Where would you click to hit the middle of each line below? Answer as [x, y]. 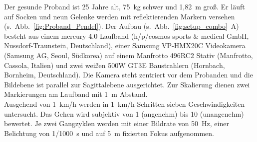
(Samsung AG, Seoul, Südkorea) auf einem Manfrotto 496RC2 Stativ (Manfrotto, [128, 55]
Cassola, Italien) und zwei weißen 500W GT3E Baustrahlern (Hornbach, [115, 65]
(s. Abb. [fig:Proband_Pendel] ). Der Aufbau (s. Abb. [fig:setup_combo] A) [122, 26]
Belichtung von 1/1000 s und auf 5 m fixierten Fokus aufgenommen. [109, 133]
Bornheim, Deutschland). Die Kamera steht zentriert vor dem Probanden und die [128, 75]
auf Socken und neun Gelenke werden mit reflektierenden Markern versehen [120, 16]
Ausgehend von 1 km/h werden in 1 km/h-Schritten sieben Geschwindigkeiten [125, 104]
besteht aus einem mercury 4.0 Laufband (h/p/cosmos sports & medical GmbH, [127, 35]
